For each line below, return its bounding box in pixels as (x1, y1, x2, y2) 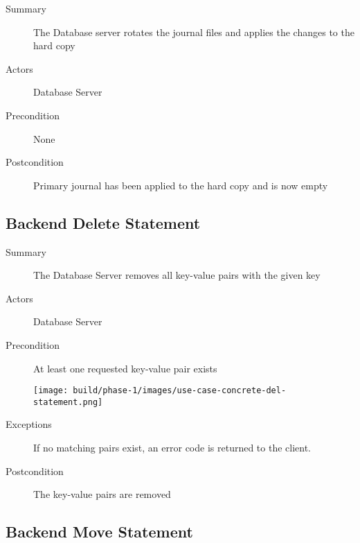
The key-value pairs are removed (33, 487, 171, 501)
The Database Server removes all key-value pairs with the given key (33, 268, 321, 282)
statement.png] (33, 397, 103, 407)
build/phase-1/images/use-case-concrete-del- (73, 386, 287, 396)
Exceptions (6, 417, 52, 431)
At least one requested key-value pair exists (33, 361, 217, 375)
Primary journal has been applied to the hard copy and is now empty (33, 178, 328, 192)
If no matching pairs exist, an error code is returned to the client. (33, 440, 312, 455)
